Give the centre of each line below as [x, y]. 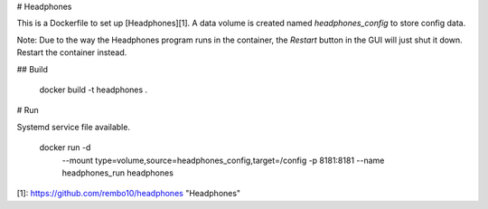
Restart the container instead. [72, 52]
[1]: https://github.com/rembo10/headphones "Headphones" [129, 194]
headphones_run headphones [117, 173]
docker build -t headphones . [94, 90]
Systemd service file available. [74, 127]
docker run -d [65, 147]
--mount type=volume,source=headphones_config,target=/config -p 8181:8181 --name [223, 160]
